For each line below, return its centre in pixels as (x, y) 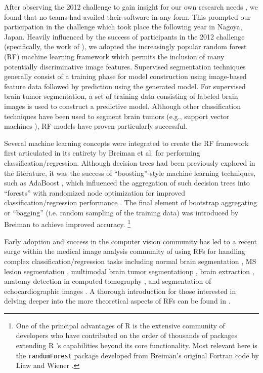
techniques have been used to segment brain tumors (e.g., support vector (117, 116)
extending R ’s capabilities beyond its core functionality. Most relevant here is (137, 345)
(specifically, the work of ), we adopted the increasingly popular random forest (125, 46)
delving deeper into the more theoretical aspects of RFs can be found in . (117, 301)
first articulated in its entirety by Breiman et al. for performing (102, 153)
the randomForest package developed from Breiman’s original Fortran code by (137, 355)
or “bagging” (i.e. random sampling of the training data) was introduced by (121, 212)
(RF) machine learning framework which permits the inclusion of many (114, 56)
